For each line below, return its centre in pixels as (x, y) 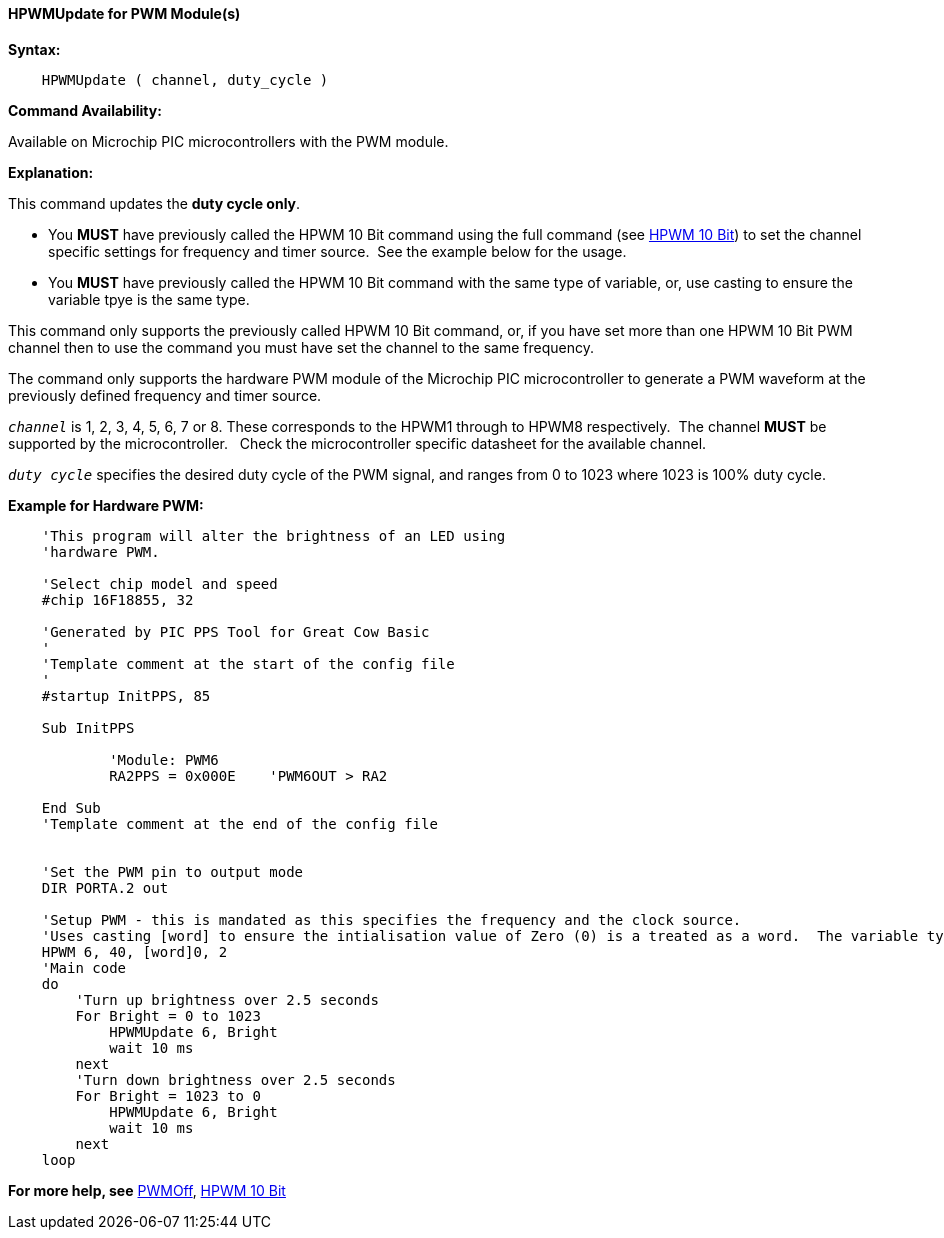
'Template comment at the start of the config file (248, 663)
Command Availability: (85, 110)
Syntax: (34, 49)
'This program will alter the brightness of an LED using (273, 535)
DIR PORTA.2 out (105, 887)
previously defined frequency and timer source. (165, 395)
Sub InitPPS (88, 727)
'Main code (84, 967)
